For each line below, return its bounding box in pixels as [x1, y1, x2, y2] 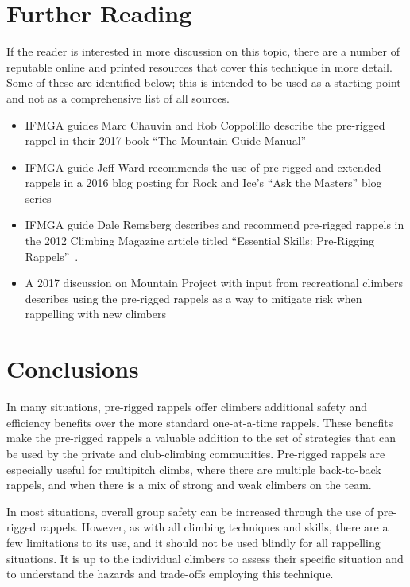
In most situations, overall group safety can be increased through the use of [6, 503, 374, 519]
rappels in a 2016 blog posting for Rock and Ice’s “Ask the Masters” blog [25, 174, 382, 191]
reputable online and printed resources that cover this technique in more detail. [6, 58, 393, 75]
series [25, 189, 52, 206]
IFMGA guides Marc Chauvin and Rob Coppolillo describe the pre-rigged [25, 116, 385, 133]
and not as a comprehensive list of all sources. [6, 89, 230, 106]
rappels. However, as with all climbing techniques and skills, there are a [40, 519, 389, 535]
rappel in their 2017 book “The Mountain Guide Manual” [25, 132, 307, 149]
